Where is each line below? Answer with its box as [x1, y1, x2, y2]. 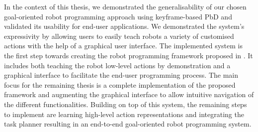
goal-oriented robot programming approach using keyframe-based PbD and [4, 11, 232, 21]
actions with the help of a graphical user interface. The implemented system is [4, 40, 243, 51]
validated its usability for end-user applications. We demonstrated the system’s [4, 21, 245, 31]
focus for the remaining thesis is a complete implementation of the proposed [4, 79, 236, 90]
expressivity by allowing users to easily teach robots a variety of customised [4, 30, 234, 41]
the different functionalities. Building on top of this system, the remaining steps [4, 99, 247, 109]
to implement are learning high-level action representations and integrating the [4, 109, 244, 119]
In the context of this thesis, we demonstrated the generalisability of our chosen [4, 1, 247, 11]
